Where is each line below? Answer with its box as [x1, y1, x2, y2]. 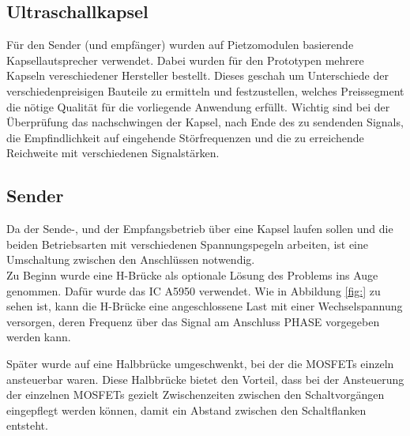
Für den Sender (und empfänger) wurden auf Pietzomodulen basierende [6, 36, 354, 53]
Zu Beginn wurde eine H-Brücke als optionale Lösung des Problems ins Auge [6, 266, 378, 283]
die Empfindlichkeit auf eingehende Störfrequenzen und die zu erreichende [6, 129, 364, 145]
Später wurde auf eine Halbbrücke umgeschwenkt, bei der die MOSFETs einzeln [6, 355, 394, 371]
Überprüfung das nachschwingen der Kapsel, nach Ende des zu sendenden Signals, [6, 114, 404, 130]
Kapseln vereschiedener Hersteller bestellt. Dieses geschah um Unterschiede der [6, 67, 389, 84]
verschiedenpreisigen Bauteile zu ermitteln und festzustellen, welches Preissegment [6, 82, 404, 99]
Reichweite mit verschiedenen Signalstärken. [6, 145, 220, 161]
